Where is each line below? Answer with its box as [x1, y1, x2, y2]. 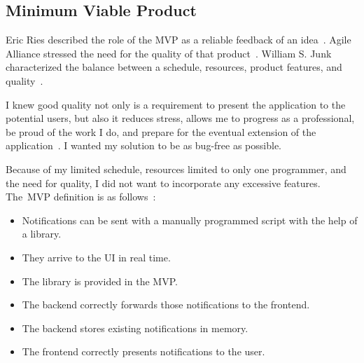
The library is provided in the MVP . [22, 273, 178, 288]
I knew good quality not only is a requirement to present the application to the [6, 97, 346, 111]
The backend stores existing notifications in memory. [22, 320, 248, 335]
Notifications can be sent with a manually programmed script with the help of [22, 212, 358, 227]
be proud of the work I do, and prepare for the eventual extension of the [6, 124, 316, 139]
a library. [22, 226, 62, 241]
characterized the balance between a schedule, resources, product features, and [6, 60, 342, 74]
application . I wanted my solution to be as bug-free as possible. [6, 138, 281, 153]
